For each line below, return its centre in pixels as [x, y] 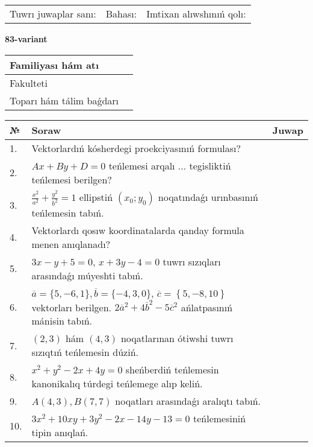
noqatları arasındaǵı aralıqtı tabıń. [188, 401]
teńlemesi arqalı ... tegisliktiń [170, 165]
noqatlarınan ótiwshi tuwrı [177, 338]
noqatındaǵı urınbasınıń [208, 197]
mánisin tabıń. [62, 321]
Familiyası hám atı [54, 65]
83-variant [26, 39]
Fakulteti [29, 83]
